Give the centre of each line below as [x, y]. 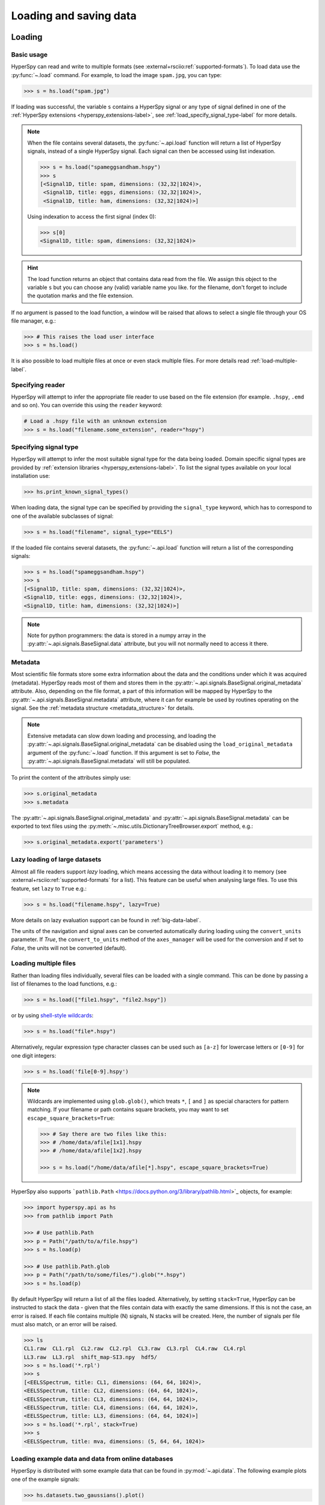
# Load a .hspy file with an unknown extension [95, 421]
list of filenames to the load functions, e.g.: [64, 984]
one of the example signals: [45, 1479]
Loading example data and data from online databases [92, 1459]
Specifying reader [38, 385]
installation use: [31, 476]
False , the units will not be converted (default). [69, 948]
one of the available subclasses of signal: [62, 516]
